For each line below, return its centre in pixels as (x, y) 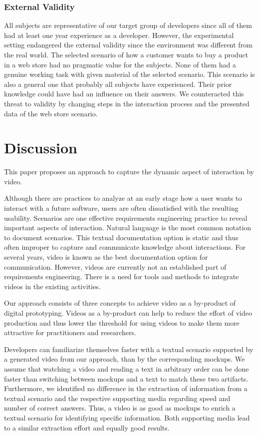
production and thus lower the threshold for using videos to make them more (122, 322)
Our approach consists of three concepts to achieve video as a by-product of (120, 303)
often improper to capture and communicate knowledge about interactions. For (125, 247)
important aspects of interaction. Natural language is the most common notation (128, 227)
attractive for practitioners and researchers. (70, 332)
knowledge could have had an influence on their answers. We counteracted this (124, 94)
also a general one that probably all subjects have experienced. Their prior (118, 84)
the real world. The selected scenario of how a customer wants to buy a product (126, 54)
